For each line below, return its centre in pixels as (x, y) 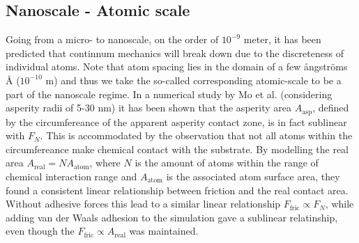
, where (105, 163)
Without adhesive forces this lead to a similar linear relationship (143, 204)
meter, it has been (282, 39)
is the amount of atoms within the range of (227, 163)
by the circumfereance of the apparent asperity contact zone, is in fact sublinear (176, 122)
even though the (40, 231)
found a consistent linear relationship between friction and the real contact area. (177, 190)
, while (339, 204)
